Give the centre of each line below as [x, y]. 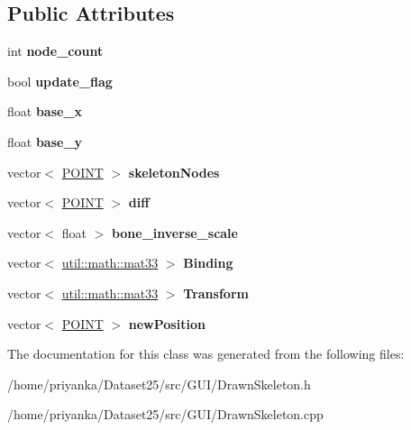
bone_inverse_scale [174, 232]
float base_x [45, 111]
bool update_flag [60, 81]
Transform [216, 293]
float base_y [45, 141]
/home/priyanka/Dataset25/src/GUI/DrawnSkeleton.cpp [165, 414]
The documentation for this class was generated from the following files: [206, 354]
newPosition [167, 323]
